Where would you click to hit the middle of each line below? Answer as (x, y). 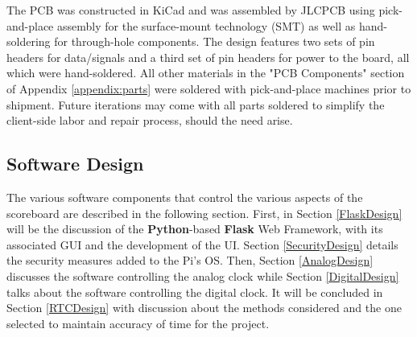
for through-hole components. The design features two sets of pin (215, 41)
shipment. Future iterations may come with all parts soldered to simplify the (196, 104)
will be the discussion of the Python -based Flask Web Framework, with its (195, 229)
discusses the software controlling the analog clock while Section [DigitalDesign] (203, 275)
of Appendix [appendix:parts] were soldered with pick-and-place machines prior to (209, 88)
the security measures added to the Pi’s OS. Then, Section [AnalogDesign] (190, 260)
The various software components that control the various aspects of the (185, 197)
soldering (29, 41)
